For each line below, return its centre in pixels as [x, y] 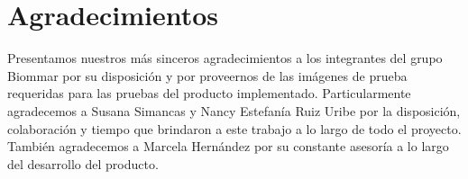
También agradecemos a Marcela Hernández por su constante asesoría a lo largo [228, 146]
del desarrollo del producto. [83, 163]
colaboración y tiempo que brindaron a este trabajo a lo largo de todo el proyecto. [234, 128]
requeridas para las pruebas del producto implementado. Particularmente [209, 93]
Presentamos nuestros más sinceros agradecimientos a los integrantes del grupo [225, 58]
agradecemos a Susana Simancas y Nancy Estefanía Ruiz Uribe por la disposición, [234, 110]
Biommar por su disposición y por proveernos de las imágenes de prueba [207, 75]
